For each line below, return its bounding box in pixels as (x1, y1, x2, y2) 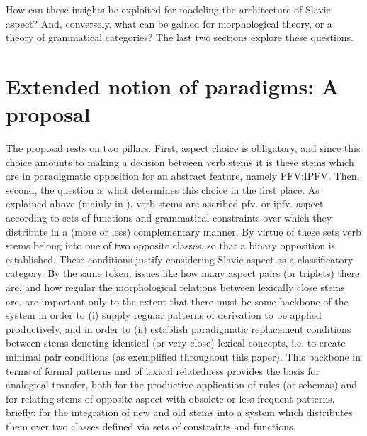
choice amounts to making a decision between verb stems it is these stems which (6, 154, 354, 169)
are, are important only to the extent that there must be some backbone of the (6, 293, 349, 308)
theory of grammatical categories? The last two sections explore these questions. (6, 30, 354, 45)
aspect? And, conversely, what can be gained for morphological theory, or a (6, 16, 332, 31)
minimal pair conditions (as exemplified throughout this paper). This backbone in (6, 349, 361, 364)
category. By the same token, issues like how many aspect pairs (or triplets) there (6, 266, 360, 280)
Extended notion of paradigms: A (6, 71, 339, 100)
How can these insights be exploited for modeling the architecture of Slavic (6, 2, 331, 16)
